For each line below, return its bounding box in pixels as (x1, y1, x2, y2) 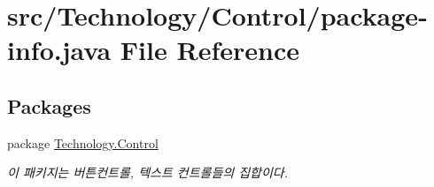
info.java (7, 32, 112, 68)
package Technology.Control (7, 133, 159, 152)
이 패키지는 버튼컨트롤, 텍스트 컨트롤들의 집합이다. (7, 163, 289, 182)
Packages (7, 92, 91, 119)
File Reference (120, 32, 299, 68)
